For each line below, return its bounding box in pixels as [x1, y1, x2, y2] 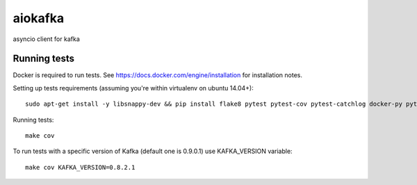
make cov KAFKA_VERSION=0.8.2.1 [25, 163, 136, 171]
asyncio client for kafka [13, 35, 80, 43]
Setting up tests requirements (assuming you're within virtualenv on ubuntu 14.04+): [13, 83, 254, 92]
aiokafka [13, 10, 65, 26]
